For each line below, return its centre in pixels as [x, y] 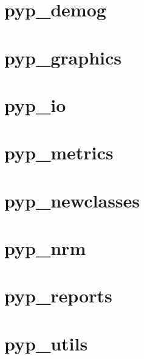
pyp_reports [58, 295]
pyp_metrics [59, 152]
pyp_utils [46, 343]
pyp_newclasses [72, 200]
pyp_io [35, 104]
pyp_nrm [45, 248]
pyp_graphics [63, 57]
